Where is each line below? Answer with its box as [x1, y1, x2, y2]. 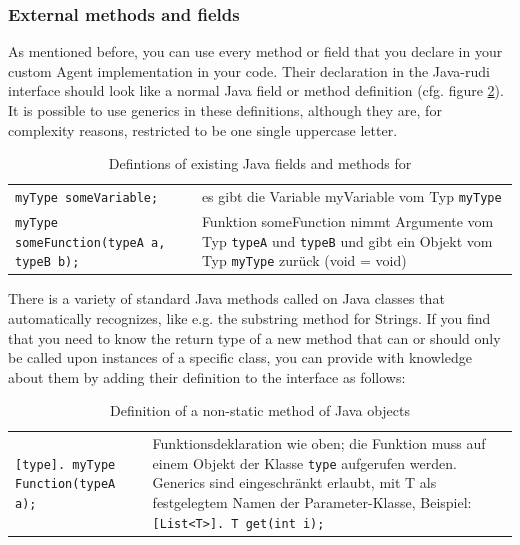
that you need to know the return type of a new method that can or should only [8, 327, 501, 348]
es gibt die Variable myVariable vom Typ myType [201, 186, 502, 207]
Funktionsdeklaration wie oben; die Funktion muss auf [152, 433, 486, 454]
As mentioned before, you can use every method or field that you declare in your [8, 41, 503, 62]
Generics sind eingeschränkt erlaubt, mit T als [152, 472, 437, 493]
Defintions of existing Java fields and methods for [108, 153, 412, 174]
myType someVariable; [15, 191, 159, 206]
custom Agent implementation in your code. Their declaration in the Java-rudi [8, 60, 490, 81]
